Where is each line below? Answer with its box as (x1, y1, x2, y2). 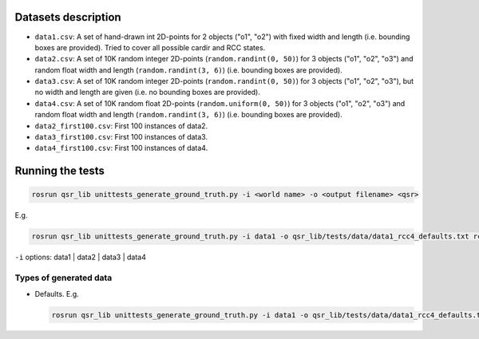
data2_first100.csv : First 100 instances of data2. (34, 120, 208, 131)
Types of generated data (14, 272, 113, 283)
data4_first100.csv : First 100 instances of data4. (34, 144, 208, 153)
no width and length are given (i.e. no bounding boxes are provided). (34, 88, 261, 97)
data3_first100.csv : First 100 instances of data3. (34, 132, 208, 142)
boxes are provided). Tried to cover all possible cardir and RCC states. (34, 42, 266, 52)
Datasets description (14, 10, 121, 24)
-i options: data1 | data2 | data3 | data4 (14, 252, 147, 262)
